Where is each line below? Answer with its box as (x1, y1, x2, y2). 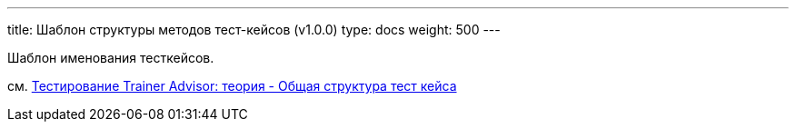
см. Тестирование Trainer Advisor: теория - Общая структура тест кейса (7, 78, 457, 94)
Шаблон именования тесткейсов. (7, 50, 214, 65)
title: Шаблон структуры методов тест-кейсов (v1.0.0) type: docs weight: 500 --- (7, 22, 501, 37)
